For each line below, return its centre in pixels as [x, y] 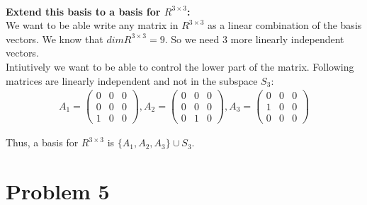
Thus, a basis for [42, 142]
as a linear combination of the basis [285, 25]
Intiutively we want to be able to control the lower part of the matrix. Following [180, 66]
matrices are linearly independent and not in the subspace [132, 80]
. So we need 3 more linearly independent [254, 39]
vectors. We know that [55, 39]
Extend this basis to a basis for [83, 11]
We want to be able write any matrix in [92, 25]
